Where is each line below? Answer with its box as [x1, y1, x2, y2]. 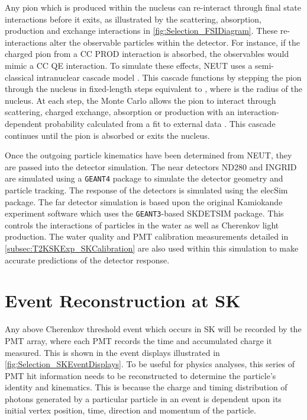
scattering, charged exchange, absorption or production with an [5, 106, 235, 118]
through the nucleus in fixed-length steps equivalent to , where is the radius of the [5, 82, 302, 95]
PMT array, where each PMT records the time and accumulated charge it [5, 334, 272, 346]
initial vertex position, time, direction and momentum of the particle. [5, 404, 256, 416]
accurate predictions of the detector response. [5, 253, 170, 266]
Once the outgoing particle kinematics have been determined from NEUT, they [5, 149, 292, 161]
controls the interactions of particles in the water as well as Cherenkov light [5, 218, 279, 231]
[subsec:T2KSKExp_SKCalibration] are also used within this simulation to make [5, 242, 299, 254]
